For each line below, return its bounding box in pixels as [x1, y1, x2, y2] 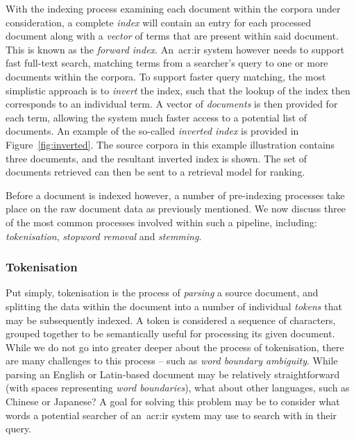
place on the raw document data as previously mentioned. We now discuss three [6, 201, 346, 216]
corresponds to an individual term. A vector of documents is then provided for [6, 96, 338, 111]
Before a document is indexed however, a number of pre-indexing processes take [6, 187, 345, 202]
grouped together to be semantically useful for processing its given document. [6, 326, 335, 341]
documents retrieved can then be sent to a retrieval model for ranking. [6, 164, 305, 179]
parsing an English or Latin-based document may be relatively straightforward [6, 366, 340, 381]
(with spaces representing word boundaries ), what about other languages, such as [6, 380, 350, 395]
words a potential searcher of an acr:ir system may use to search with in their [6, 407, 337, 422]
